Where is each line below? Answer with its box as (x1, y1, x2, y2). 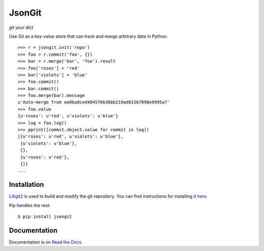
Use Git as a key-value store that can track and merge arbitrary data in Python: (9, 33, 168, 39)
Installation (9, 181, 44, 189)
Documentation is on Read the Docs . (9, 239, 83, 245)
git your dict (9, 24, 34, 30)
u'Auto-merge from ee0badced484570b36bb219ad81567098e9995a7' (18, 99, 170, 105)
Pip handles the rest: (9, 202, 51, 208)
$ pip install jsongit (18, 214, 72, 220)
